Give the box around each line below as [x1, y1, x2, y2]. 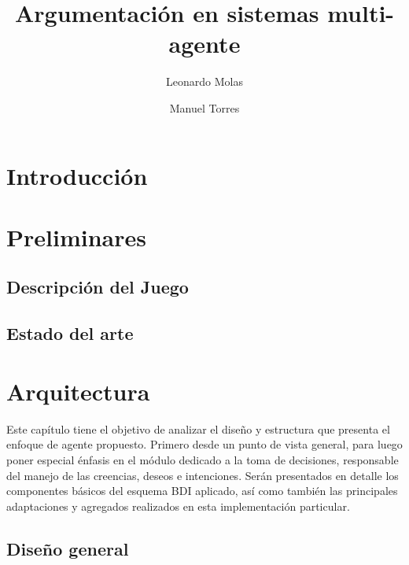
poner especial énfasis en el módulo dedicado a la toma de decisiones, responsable [6, 451, 399, 467]
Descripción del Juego [6, 275, 189, 299]
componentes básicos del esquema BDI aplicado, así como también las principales [6, 482, 398, 499]
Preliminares [6, 220, 146, 253]
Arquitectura [6, 375, 150, 407]
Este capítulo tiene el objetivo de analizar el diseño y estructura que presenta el [6, 420, 390, 437]
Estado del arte [6, 321, 134, 345]
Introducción [6, 159, 148, 191]
